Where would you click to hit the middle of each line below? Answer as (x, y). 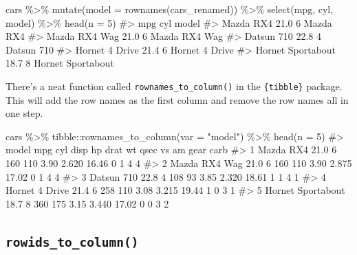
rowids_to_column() (72, 242)
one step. (24, 113)
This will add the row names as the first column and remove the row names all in (177, 99)
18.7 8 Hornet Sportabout (60, 63)
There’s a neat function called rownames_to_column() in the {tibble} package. (174, 86)
